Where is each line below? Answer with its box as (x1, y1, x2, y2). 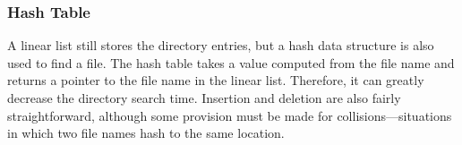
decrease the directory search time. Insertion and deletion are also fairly (7, 89, 401, 107)
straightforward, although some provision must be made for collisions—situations (7, 106, 452, 124)
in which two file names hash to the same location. (7, 124, 285, 142)
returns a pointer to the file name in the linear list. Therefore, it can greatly (7, 71, 424, 90)
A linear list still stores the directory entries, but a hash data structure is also (7, 36, 434, 55)
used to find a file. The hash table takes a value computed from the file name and (7, 53, 455, 72)
